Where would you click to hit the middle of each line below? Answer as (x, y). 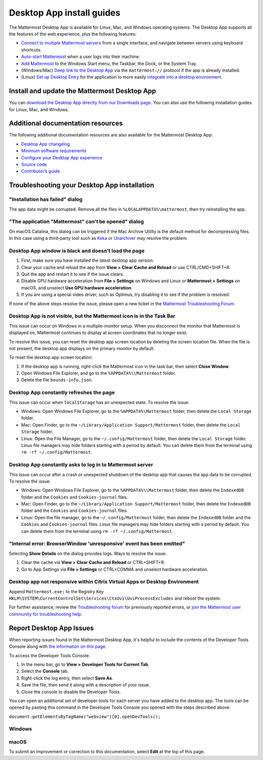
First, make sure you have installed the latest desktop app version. (88, 260)
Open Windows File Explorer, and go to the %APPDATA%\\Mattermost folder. (99, 373)
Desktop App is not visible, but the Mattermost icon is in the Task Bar (92, 316)
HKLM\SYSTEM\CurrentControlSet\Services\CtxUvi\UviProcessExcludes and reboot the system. (115, 598)
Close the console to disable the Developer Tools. (71, 692)
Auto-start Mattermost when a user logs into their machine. (81, 57)
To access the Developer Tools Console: (49, 655)
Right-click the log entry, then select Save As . (67, 678)
